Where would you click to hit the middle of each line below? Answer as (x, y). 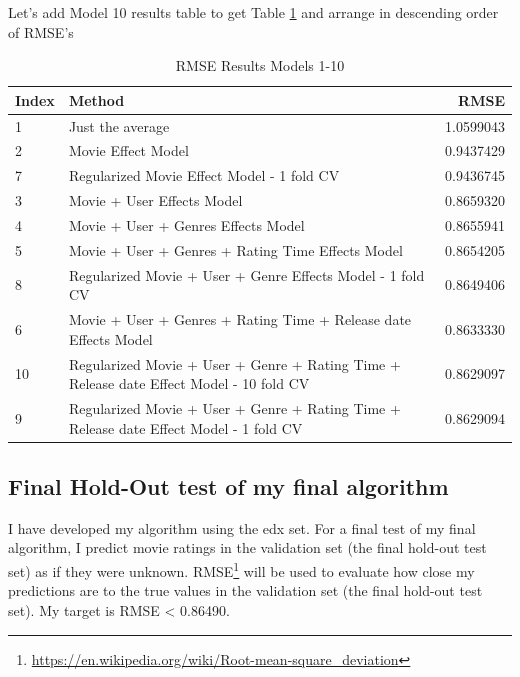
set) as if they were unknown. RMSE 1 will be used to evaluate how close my (241, 569)
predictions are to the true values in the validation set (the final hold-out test (245, 590)
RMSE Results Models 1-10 (260, 65)
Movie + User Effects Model (155, 200)
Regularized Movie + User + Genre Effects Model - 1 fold (246, 274)
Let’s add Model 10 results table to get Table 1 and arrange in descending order (253, 12)
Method (96, 99)
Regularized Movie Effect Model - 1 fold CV (204, 175)
